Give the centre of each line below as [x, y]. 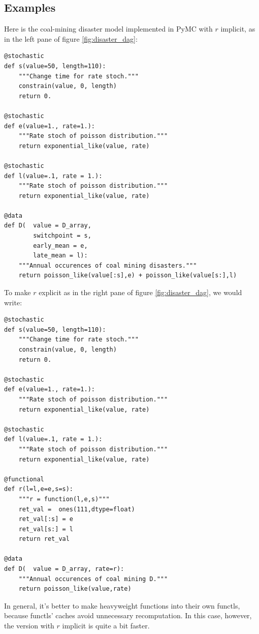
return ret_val [44, 539]
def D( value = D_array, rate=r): [64, 569]
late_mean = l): [60, 256]
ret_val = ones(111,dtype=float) [77, 509]
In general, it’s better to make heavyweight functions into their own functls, [122, 605]
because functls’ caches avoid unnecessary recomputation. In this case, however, [128, 615]
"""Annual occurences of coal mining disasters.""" [108, 265]
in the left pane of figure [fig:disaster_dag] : [71, 38]
